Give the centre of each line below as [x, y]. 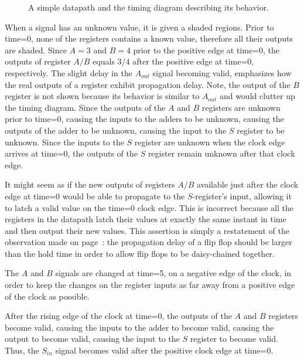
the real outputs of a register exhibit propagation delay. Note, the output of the [148, 84]
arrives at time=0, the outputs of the [71, 153]
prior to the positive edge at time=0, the [206, 50]
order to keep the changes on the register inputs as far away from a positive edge [150, 285]
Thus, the [22, 350]
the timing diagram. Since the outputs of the [85, 107]
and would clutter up [257, 96]
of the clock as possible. [47, 296]
